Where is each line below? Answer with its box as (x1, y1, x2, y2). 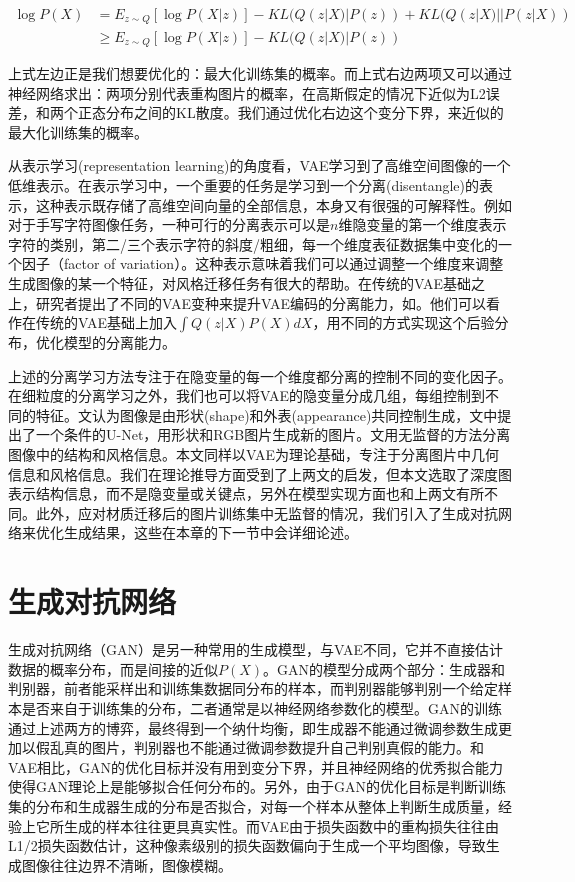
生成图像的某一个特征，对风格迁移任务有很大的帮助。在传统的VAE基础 (8, 272, 471, 293)
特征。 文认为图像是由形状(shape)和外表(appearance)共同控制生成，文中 (35, 404, 498, 425)
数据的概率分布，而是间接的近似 (8, 658, 218, 679)
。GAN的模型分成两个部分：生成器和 (263, 658, 506, 679)
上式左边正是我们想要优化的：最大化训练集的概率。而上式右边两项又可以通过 (8, 62, 512, 83)
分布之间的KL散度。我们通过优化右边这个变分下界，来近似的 (105, 102, 504, 123)
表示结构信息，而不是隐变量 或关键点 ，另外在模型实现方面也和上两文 (8, 483, 456, 504)
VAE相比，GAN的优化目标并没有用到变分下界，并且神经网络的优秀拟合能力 (8, 756, 503, 777)
